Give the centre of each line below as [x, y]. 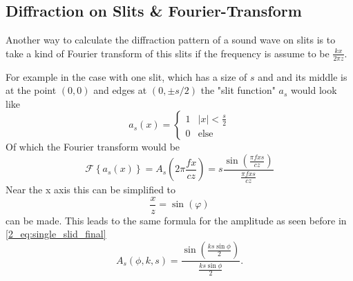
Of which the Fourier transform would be [93, 147]
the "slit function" [238, 90]
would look [314, 90]
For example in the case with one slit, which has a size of [126, 76]
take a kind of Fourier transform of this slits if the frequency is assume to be [168, 53]
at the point [31, 90]
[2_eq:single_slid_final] [56, 234]
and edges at [120, 90]
